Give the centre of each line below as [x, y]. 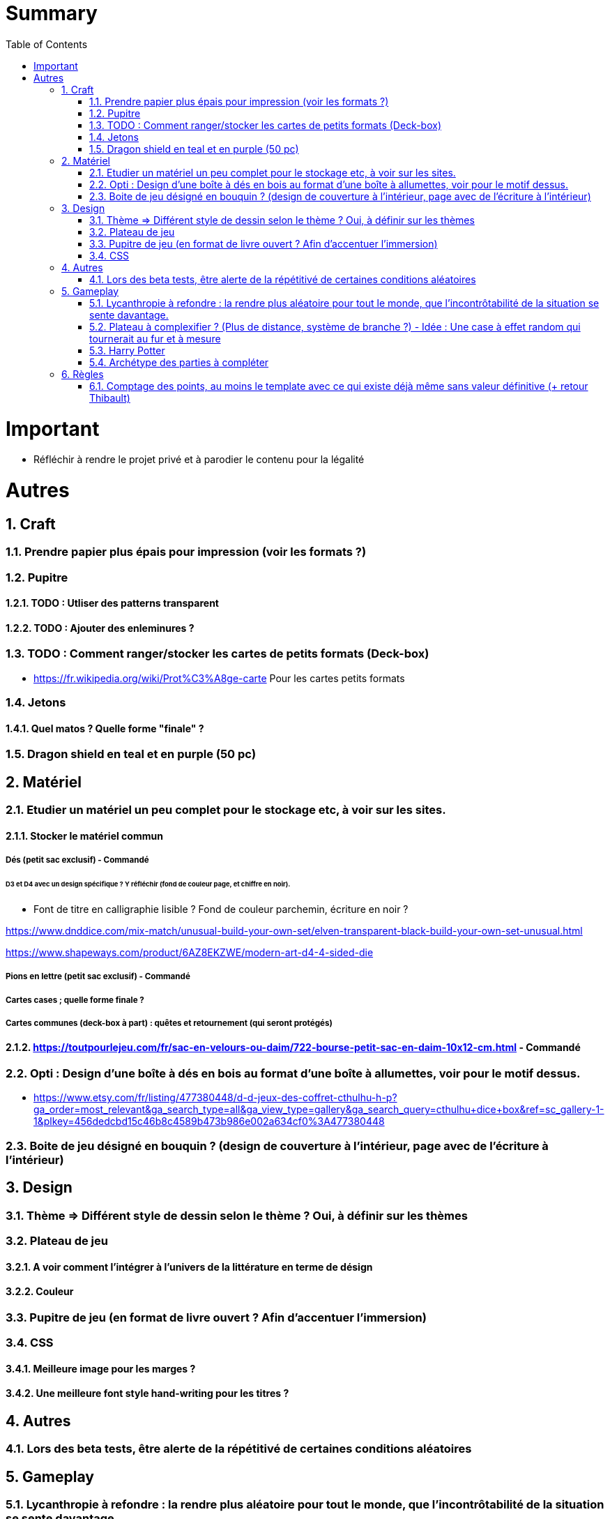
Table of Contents [47, 44]
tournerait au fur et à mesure [155, 338]
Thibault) [110, 398]
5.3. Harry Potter [127, 350]
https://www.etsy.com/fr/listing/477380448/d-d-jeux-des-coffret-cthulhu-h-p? [215, 1098]
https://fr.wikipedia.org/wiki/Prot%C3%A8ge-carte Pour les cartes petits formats [219, 678]
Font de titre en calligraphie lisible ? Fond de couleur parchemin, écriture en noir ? [221, 909]
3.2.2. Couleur [40, 1292]
